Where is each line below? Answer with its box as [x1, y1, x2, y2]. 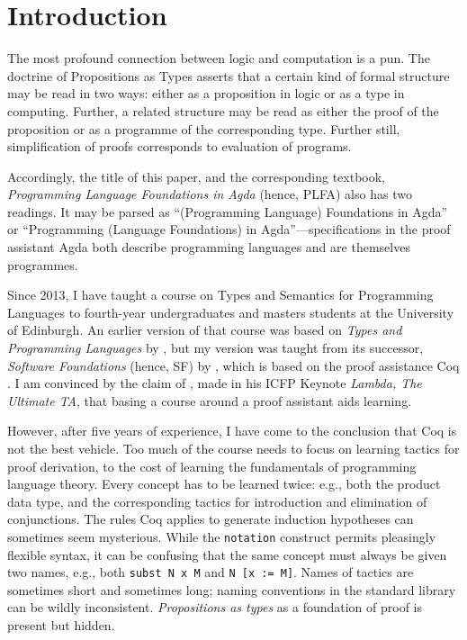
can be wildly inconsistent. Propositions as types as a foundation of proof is [7, 598, 423, 617]
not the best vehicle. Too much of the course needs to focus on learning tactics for [7, 439, 460, 457]
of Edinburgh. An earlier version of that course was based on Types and [7, 320, 402, 339]
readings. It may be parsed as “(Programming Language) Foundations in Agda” [7, 202, 448, 221]
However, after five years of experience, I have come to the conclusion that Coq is [7, 421, 457, 440]
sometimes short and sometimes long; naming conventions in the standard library [7, 580, 456, 599]
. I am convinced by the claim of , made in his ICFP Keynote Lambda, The [7, 374, 422, 392]
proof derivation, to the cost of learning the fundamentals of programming [7, 456, 417, 475]
